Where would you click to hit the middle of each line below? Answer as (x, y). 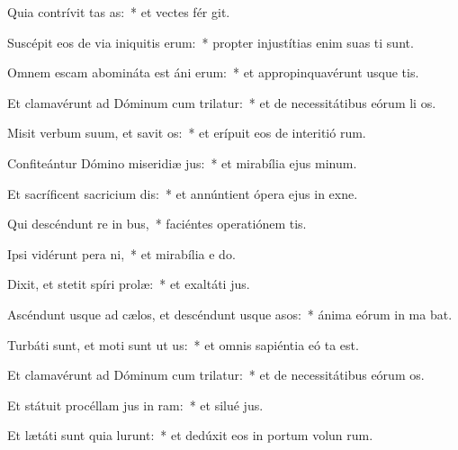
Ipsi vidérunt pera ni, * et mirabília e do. (121, 253)
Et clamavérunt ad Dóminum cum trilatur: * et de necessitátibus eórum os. (216, 375)
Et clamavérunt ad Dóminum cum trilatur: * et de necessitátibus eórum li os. (222, 102)
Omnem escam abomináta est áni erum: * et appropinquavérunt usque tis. (213, 72)
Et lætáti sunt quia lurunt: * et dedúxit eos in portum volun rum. (190, 435)
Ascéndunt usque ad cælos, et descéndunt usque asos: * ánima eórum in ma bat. (230, 314)
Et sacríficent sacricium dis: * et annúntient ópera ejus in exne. (183, 193)
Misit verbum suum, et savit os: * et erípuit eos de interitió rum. (187, 133)
